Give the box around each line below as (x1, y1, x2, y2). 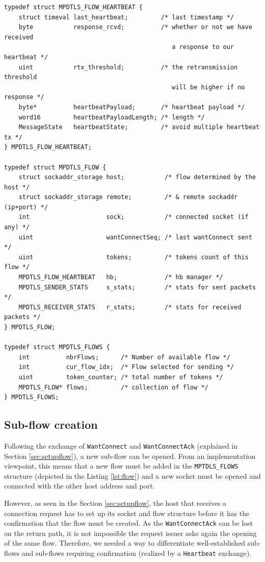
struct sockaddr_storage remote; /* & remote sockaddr (18, 193, 238, 201)
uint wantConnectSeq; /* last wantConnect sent (18, 233, 252, 241)
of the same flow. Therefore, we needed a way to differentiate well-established (4, 537, 246, 548)
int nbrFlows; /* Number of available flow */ (18, 353, 230, 361)
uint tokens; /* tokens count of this (18, 253, 249, 261)
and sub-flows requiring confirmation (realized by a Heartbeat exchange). (21, 548, 252, 558)
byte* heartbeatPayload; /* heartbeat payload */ (18, 103, 245, 111)
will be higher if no (172, 83, 245, 91)
